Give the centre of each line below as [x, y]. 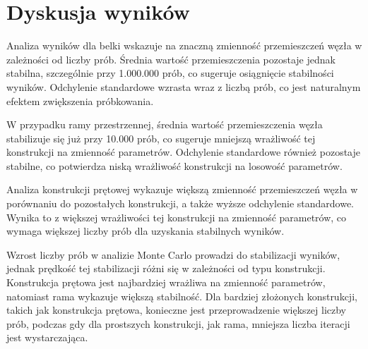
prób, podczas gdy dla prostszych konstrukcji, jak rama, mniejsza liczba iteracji [178, 323]
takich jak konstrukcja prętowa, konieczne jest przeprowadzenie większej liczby [177, 310]
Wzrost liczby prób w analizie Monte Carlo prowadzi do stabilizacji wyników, [173, 254]
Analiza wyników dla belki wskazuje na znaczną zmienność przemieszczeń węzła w [184, 45]
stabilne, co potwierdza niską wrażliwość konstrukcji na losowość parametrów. [174, 165]
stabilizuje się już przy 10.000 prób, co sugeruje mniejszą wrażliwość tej [161, 138]
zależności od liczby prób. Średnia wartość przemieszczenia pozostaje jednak [171, 59]
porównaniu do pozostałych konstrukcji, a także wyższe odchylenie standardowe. [180, 203]
